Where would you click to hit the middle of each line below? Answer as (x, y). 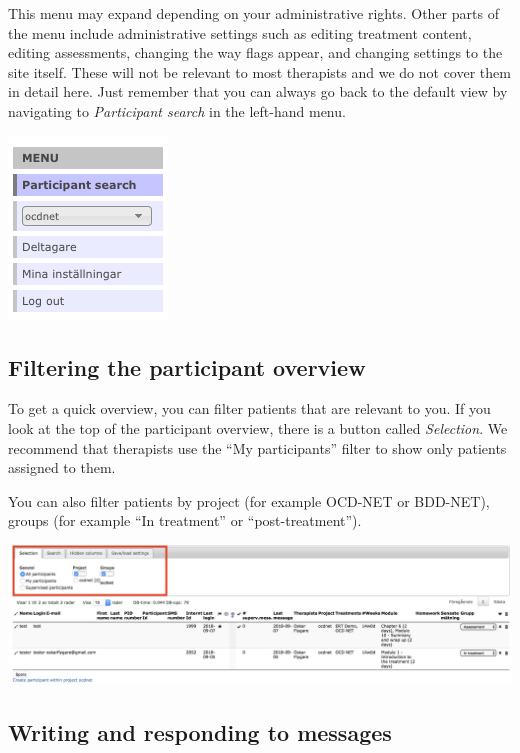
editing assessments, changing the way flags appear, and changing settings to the (255, 52)
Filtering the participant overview (187, 366)
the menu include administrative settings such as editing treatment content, (240, 32)
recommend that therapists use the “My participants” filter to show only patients (257, 447)
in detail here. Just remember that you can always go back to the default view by (258, 91)
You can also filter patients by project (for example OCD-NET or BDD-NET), (249, 500)
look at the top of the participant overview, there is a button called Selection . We (258, 427)
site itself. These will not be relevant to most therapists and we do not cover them (259, 71)
